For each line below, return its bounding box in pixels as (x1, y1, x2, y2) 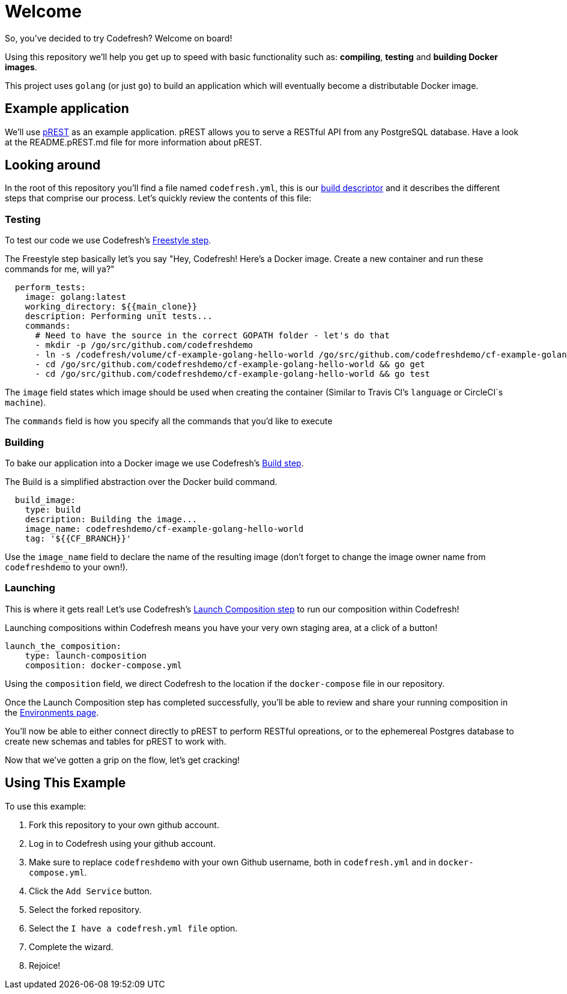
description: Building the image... (25, 514, 198, 524)
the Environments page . (5, 707, 99, 718)
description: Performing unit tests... (25, 311, 213, 322)
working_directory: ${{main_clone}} (25, 302, 198, 312)
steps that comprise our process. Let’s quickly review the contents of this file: (5, 193, 312, 204)
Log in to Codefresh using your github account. (29, 838, 216, 849)
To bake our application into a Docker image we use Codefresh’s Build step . (5, 457, 304, 468)
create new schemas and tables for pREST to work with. (5, 736, 226, 746)
